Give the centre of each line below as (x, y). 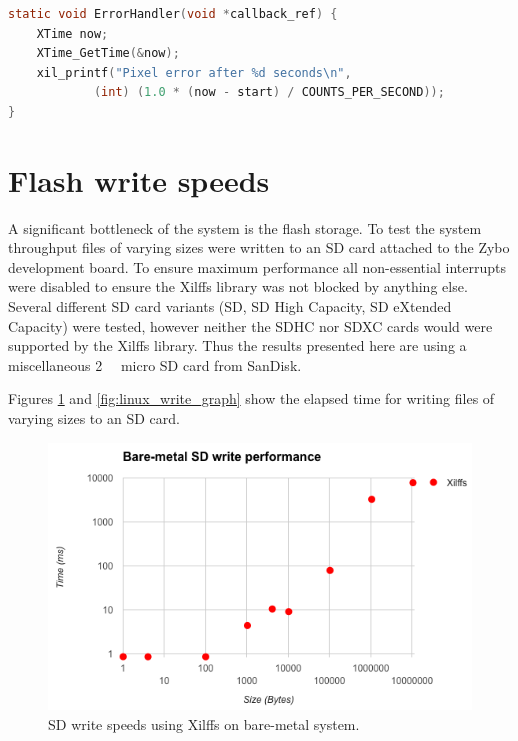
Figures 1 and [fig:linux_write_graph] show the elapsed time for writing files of (251, 398)
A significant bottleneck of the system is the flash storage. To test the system (245, 227)
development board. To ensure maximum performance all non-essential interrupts (257, 266)
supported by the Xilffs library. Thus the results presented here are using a (237, 345)
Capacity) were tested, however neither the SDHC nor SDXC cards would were (250, 325)
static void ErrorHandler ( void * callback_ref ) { (173, 14)
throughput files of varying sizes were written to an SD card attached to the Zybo (259, 247)
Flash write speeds (139, 179)
